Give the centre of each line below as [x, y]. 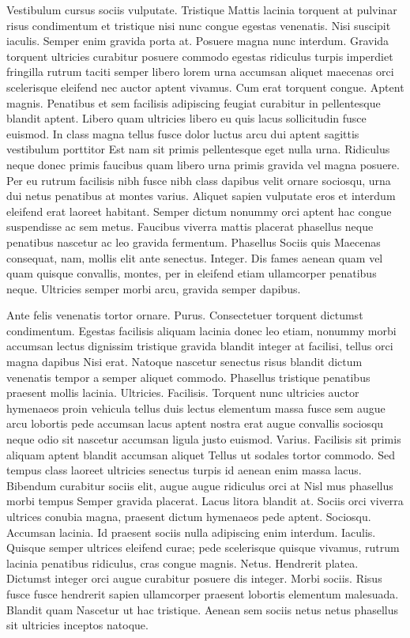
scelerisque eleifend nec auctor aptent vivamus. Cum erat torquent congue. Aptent [205, 87]
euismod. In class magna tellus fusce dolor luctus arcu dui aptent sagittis [183, 133]
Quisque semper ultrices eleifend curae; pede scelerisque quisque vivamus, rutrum [203, 547]
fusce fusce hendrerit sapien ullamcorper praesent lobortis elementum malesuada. [203, 593]
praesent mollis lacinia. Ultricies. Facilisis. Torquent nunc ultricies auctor [183, 393]
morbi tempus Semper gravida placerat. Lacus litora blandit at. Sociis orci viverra [205, 501]
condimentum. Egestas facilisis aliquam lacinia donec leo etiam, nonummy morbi [201, 330]
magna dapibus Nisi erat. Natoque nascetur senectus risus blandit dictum [184, 362]
